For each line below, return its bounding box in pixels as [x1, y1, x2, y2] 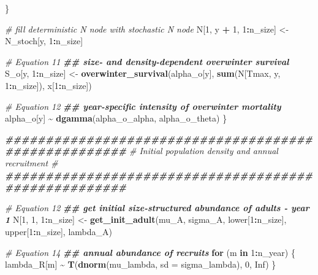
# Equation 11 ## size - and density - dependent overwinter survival [5, 55, 289, 68]
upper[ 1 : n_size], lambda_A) [5, 225, 112, 238]
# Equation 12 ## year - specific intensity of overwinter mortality [5, 99, 281, 112]
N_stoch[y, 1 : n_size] [5, 34, 83, 47]
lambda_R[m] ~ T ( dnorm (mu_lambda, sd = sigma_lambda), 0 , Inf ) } [5, 258, 276, 271]
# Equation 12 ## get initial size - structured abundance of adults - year [5, 201, 309, 214]
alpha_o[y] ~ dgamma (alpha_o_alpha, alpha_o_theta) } [5, 112, 227, 125]
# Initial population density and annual [129, 144, 278, 157]
